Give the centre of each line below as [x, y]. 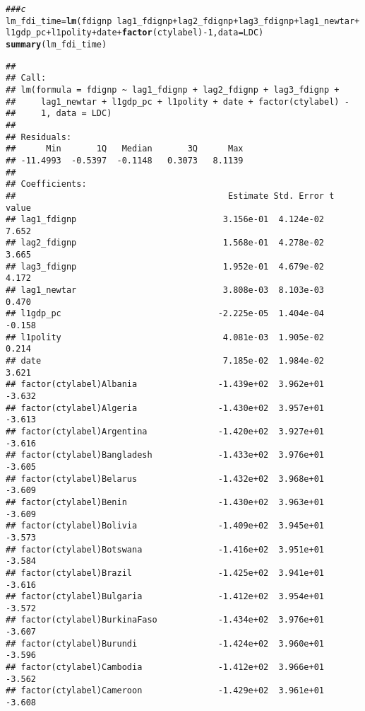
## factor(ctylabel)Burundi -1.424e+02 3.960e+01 [165, 643]
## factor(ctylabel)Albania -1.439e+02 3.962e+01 [165, 385]
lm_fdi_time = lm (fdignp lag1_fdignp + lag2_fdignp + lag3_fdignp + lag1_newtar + [183, 21]
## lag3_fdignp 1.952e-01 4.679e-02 [165, 266]
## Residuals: [39, 137]
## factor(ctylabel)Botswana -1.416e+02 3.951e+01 [165, 549]
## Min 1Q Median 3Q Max [125, 149]
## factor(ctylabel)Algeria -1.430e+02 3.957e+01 [165, 408]
